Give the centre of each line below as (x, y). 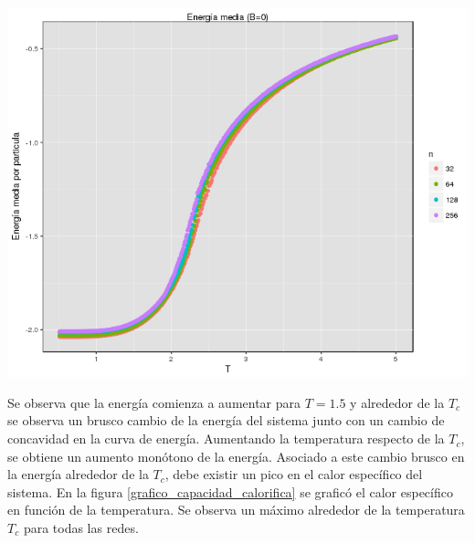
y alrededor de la (397, 402)
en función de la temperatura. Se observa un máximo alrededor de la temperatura (236, 510)
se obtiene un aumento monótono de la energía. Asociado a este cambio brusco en (236, 456)
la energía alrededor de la (78, 474)
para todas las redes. (81, 528)
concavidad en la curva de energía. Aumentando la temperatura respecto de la (226, 439)
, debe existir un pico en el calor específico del (294, 474)
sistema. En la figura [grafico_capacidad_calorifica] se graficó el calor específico (230, 491)
